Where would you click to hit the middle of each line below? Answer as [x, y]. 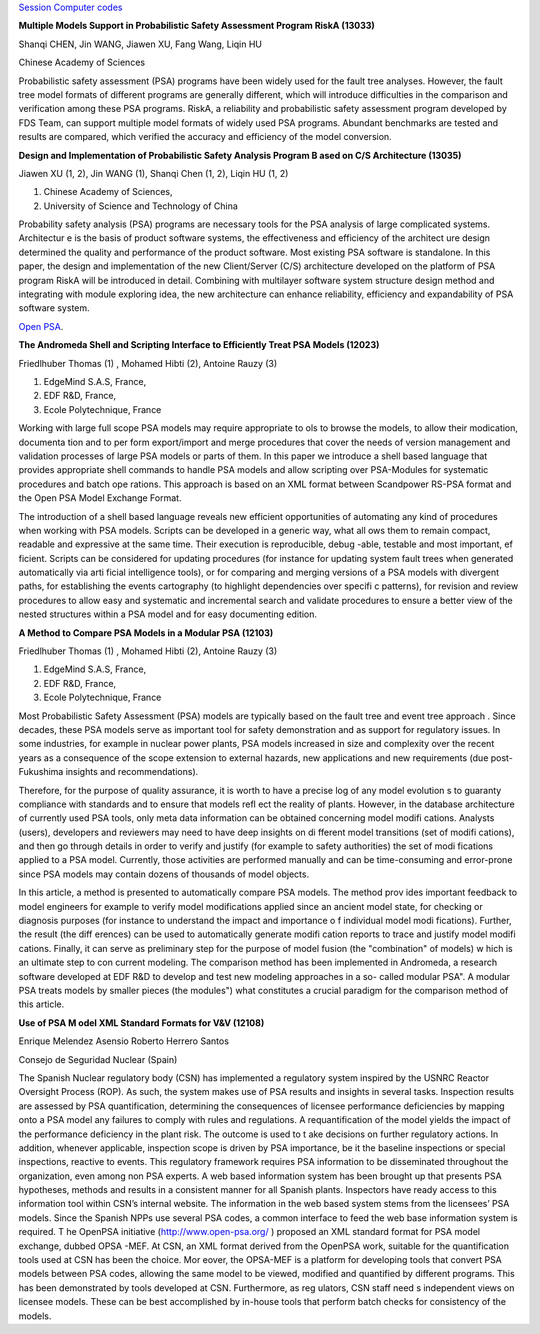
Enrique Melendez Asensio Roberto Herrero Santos [124, 1041]
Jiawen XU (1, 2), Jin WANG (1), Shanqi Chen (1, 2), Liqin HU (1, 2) [153, 173]
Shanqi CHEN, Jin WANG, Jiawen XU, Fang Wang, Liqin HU [140, 44]
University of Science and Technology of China [141, 206]
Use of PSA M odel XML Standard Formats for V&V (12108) [141, 1022]
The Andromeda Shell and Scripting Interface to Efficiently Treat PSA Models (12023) [199, 345]
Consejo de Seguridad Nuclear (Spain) [98, 1059]
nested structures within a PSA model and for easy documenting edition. [168, 614]
